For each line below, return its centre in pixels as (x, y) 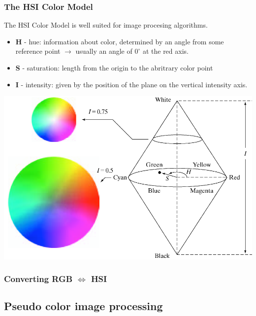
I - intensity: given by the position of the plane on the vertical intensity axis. (131, 84)
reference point (38, 51)
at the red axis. (165, 51)
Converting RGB (38, 278)
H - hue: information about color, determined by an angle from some (120, 41)
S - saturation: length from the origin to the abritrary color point (114, 68)
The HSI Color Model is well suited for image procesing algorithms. (106, 25)
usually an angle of (104, 51)
